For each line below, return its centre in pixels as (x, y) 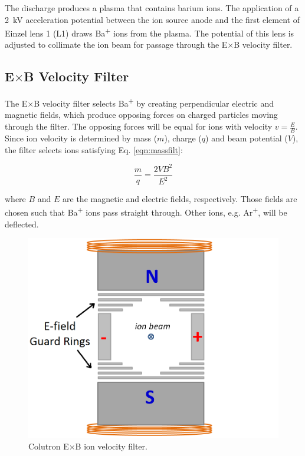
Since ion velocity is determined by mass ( (81, 138)
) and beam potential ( (247, 138)
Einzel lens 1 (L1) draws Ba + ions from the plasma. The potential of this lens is (150, 32)
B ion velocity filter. (111, 446)
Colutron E (49, 446)
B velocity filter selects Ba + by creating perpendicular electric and (154, 102)
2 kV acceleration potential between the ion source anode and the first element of (152, 19)
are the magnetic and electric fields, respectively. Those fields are (180, 198)
